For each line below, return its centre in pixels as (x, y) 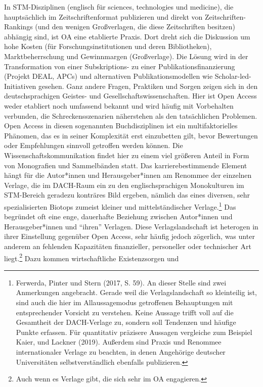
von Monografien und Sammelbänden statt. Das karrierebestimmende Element (126, 165)
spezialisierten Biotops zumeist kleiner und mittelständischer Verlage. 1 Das (120, 206)
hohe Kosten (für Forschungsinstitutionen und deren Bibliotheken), (108, 46)
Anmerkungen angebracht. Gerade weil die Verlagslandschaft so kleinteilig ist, (136, 292)
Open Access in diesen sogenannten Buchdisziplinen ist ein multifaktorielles (121, 126)
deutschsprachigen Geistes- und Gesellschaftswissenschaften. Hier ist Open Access (130, 96)
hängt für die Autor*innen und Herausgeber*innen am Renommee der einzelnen (128, 175)
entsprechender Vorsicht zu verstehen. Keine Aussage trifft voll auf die (125, 312)
